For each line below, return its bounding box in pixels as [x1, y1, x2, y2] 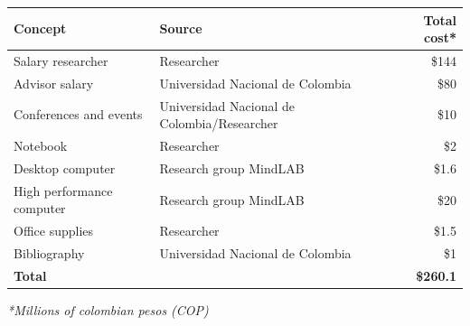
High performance [14, 181, 113, 200]
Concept [14, 19, 67, 38]
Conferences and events [14, 105, 143, 124]
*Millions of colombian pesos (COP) [7, 300, 209, 319]
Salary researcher [14, 51, 108, 70]
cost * [424, 28, 456, 47]
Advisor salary [14, 73, 94, 92]
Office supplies [14, 221, 94, 240]
